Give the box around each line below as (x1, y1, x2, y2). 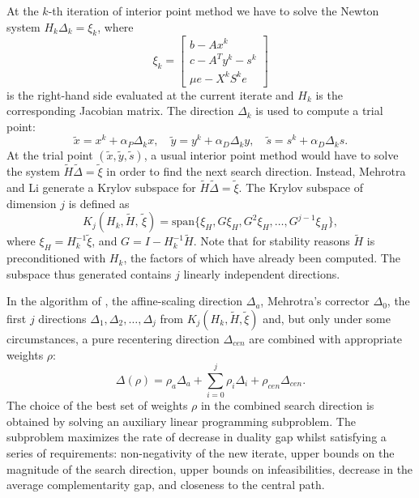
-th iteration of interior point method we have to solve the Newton (48, 2, 379, 19)
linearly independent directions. (183, 265, 340, 282)
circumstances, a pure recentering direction (6, 330, 220, 347)
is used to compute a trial (255, 102, 383, 119)
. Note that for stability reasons (193, 232, 350, 249)
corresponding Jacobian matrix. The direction (6, 102, 234, 119)
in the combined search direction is (200, 397, 374, 414)
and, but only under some (263, 309, 391, 326)
